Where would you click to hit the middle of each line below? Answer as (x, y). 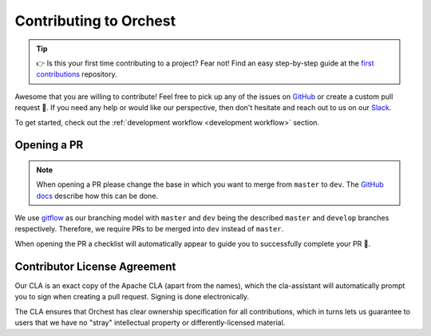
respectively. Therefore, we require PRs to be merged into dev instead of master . (149, 229)
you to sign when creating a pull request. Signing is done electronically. (132, 297)
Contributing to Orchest (95, 21)
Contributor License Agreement (95, 266)
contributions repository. (77, 74)
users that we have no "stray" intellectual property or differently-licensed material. (150, 322)
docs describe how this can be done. (97, 196)
